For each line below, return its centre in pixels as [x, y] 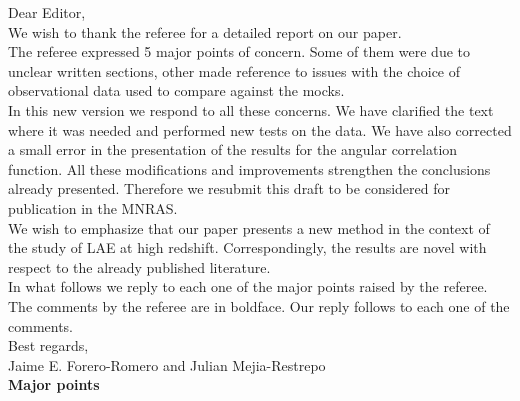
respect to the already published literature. [139, 266]
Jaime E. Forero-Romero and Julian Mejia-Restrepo [167, 364]
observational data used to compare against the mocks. [176, 90]
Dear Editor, [47, 12]
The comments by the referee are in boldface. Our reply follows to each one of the [259, 305]
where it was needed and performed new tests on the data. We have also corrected [260, 129]
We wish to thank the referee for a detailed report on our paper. [205, 31]
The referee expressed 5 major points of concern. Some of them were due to [239, 51]
